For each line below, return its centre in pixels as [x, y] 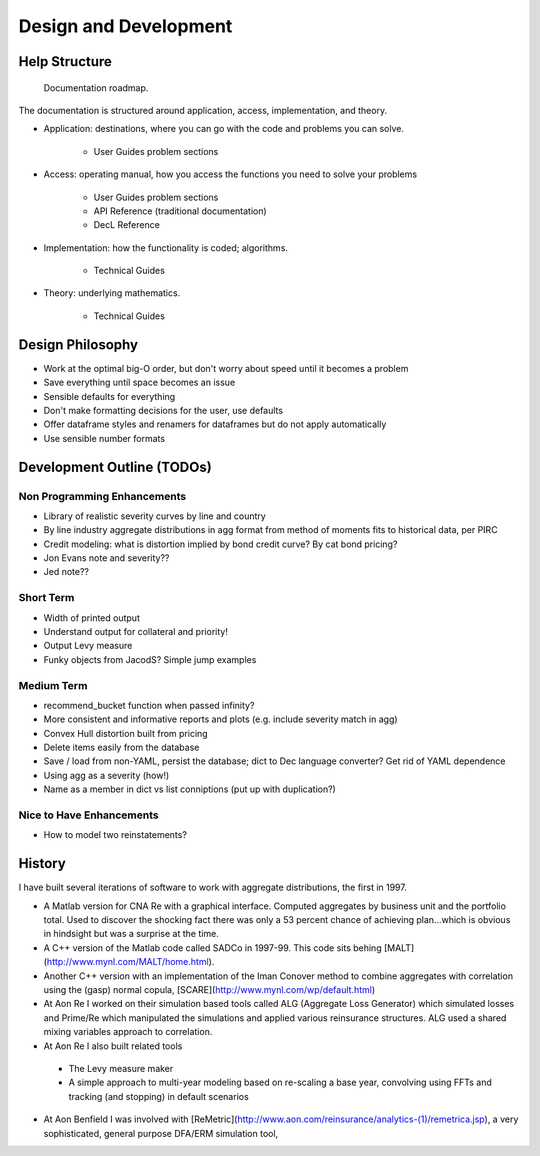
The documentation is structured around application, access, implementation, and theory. [203, 110]
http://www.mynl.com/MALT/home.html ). [130, 962]
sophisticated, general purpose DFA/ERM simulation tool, [161, 1133]
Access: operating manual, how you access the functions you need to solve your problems [230, 174]
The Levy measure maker [121, 1068]
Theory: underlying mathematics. [112, 293]
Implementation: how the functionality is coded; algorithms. [166, 247]
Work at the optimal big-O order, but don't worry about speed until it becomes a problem [226, 368]
